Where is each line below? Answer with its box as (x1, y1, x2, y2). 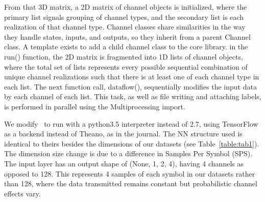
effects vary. (4, 188, 41, 198)
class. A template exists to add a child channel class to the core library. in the (4, 41, 248, 52)
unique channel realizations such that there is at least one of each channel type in (4, 71, 259, 82)
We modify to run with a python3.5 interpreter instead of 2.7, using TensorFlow (4, 118, 258, 129)
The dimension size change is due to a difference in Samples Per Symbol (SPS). (4, 148, 253, 159)
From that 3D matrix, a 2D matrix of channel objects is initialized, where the (4, 2, 247, 12)
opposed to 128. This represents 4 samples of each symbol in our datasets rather (4, 168, 255, 179)
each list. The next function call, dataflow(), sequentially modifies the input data (4, 81, 257, 92)
